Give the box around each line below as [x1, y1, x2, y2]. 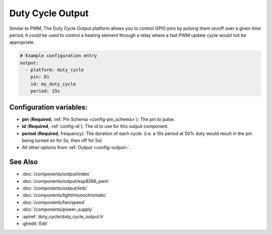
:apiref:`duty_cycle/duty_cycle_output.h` [22, 213, 105, 219]
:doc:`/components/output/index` [22, 171, 91, 177]
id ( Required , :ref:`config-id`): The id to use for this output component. [22, 123, 169, 129]
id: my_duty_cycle [30, 81, 76, 87]
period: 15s [30, 88, 60, 94]
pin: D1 [30, 74, 50, 80]
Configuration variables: [9, 103, 88, 111]
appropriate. [9, 39, 35, 45]
